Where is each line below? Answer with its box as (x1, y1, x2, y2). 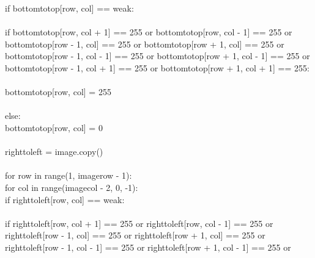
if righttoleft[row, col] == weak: (5, 193, 125, 206)
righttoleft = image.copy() (5, 145, 103, 158)
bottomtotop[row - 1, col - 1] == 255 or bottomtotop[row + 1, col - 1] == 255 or (5, 49, 310, 62)
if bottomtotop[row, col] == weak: (5, 2, 134, 14)
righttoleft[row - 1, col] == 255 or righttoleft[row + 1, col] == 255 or (5, 229, 265, 242)
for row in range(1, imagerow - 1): (5, 169, 132, 182)
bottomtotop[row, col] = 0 (5, 121, 103, 134)
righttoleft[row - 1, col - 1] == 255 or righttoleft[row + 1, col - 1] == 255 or (5, 240, 291, 253)
